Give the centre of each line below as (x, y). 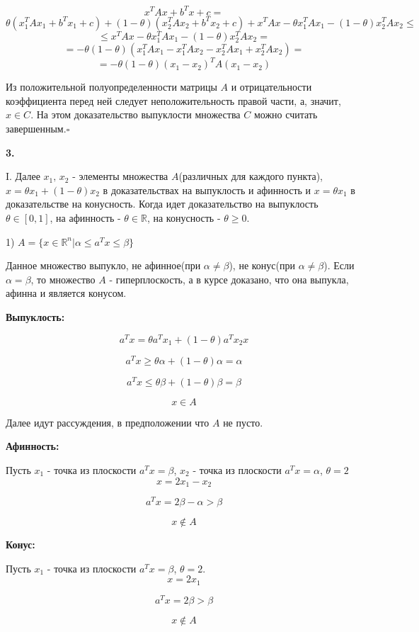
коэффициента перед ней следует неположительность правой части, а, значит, (173, 100)
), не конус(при (262, 265)
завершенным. (36, 129)
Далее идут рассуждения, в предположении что (108, 422)
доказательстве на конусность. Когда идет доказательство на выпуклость (162, 204)
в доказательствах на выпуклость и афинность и (207, 190)
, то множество (63, 279)
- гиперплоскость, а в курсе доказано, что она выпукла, (229, 279)
